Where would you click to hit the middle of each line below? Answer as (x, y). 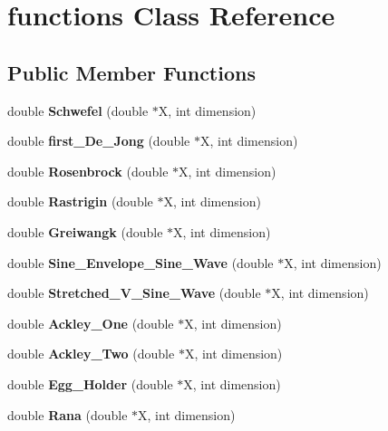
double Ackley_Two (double (91, 354)
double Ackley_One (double (91, 323)
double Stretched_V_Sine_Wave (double (134, 293)
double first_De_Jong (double (99, 141)
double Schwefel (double (78, 110)
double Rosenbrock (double (88, 171)
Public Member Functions (131, 72)
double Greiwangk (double (85, 231)
